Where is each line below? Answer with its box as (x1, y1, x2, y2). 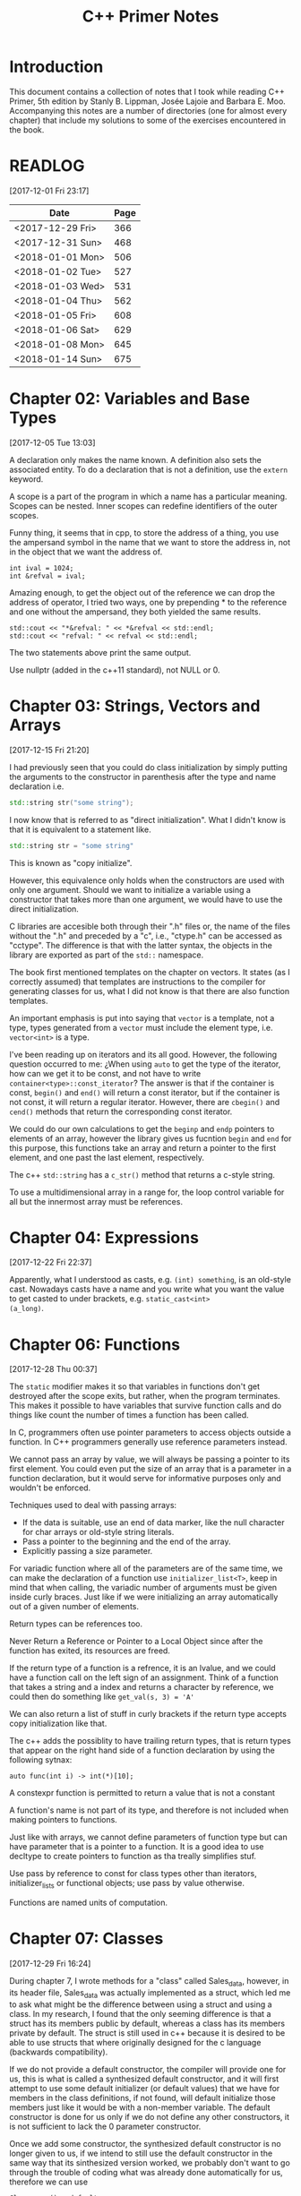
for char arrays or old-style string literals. (21, 1527, 175, 1538)
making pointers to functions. (9, 1814, 118, 1825)
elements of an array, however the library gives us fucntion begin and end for (9, 1133, 292, 1144)
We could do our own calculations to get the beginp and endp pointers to (9, 1123, 275, 1134)
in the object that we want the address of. (9, 546, 163, 557)
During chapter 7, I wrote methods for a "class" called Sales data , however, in (9, 1976, 289, 1988)
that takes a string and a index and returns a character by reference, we (9, 1682, 274, 1693)
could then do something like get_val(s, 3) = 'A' (9, 1691, 195, 1703)
